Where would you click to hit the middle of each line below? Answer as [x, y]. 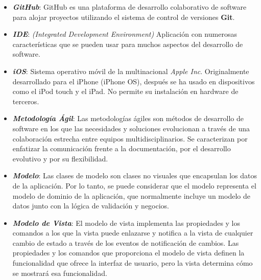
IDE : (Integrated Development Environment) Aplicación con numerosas [125, 34]
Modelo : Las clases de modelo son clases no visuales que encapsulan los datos [135, 176]
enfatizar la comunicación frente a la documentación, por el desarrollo [122, 148]
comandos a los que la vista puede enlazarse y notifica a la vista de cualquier [133, 233]
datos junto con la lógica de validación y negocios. [91, 206]
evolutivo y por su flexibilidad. [60, 158]
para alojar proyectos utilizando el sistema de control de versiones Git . [124, 17]
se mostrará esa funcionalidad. [60, 273]
